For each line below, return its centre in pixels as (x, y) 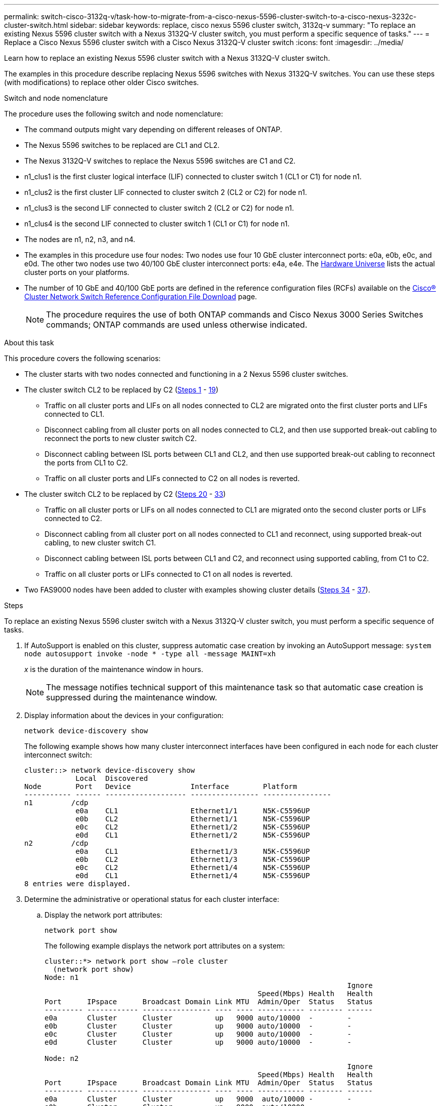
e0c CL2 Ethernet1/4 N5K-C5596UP (193, 867)
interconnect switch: (58, 755)
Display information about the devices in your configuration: (124, 715)
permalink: (22, 16)
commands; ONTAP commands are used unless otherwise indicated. (177, 325)
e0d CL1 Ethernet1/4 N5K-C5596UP (193, 876)
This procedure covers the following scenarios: (82, 358)
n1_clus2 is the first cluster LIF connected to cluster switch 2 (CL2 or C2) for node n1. (166, 192)
